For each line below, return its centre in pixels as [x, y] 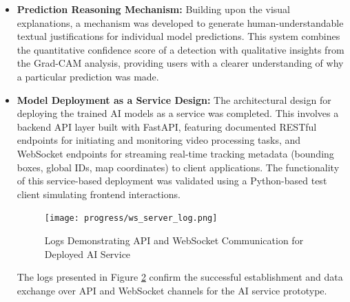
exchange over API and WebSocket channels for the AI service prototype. [172, 290]
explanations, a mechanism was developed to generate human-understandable [180, 22]
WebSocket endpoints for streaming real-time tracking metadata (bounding [175, 153]
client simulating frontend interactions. [99, 194]
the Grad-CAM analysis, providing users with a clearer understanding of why [180, 63]
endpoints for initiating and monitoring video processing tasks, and [159, 140]
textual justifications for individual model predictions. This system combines [178, 36]
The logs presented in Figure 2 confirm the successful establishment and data [180, 277]
